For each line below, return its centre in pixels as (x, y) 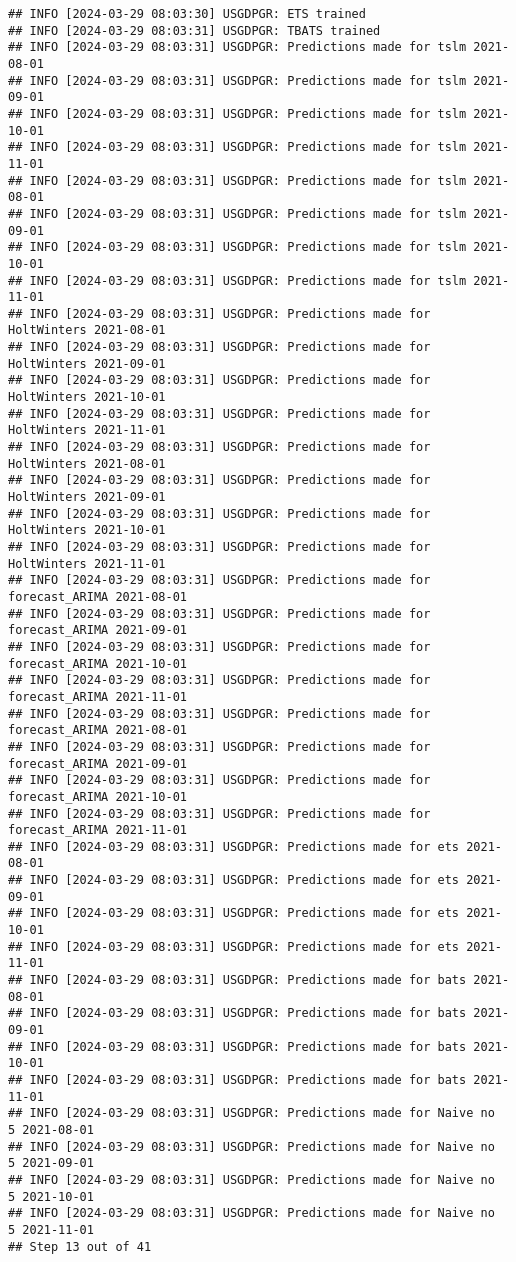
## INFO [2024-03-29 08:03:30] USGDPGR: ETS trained (187, 14)
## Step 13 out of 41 (80, 1246)
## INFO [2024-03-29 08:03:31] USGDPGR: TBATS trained (194, 30)
